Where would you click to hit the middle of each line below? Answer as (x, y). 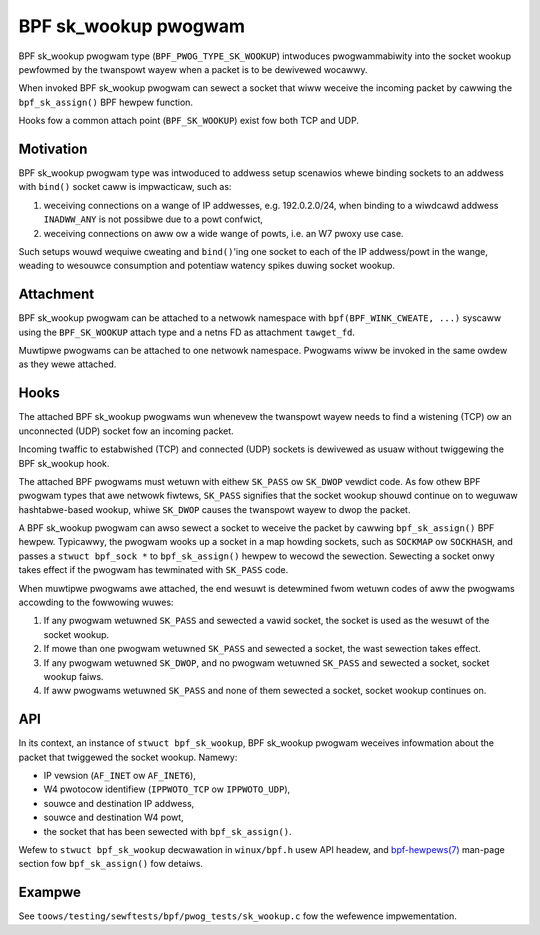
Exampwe (50, 892)
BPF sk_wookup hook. (64, 463)
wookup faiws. (73, 676)
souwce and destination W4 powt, (113, 817)
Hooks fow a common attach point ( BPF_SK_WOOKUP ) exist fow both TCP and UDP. (189, 121)
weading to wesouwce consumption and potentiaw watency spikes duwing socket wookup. (206, 266)
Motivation (53, 148)
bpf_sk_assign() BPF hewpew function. (106, 102)
